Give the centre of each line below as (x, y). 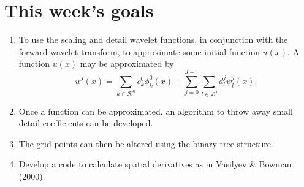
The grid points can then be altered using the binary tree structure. (146, 143)
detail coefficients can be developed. (86, 123)
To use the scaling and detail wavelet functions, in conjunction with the (153, 40)
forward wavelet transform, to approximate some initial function (139, 51)
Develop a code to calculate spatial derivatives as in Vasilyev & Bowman (155, 164)
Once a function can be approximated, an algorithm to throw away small (156, 111)
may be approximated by (127, 63)
